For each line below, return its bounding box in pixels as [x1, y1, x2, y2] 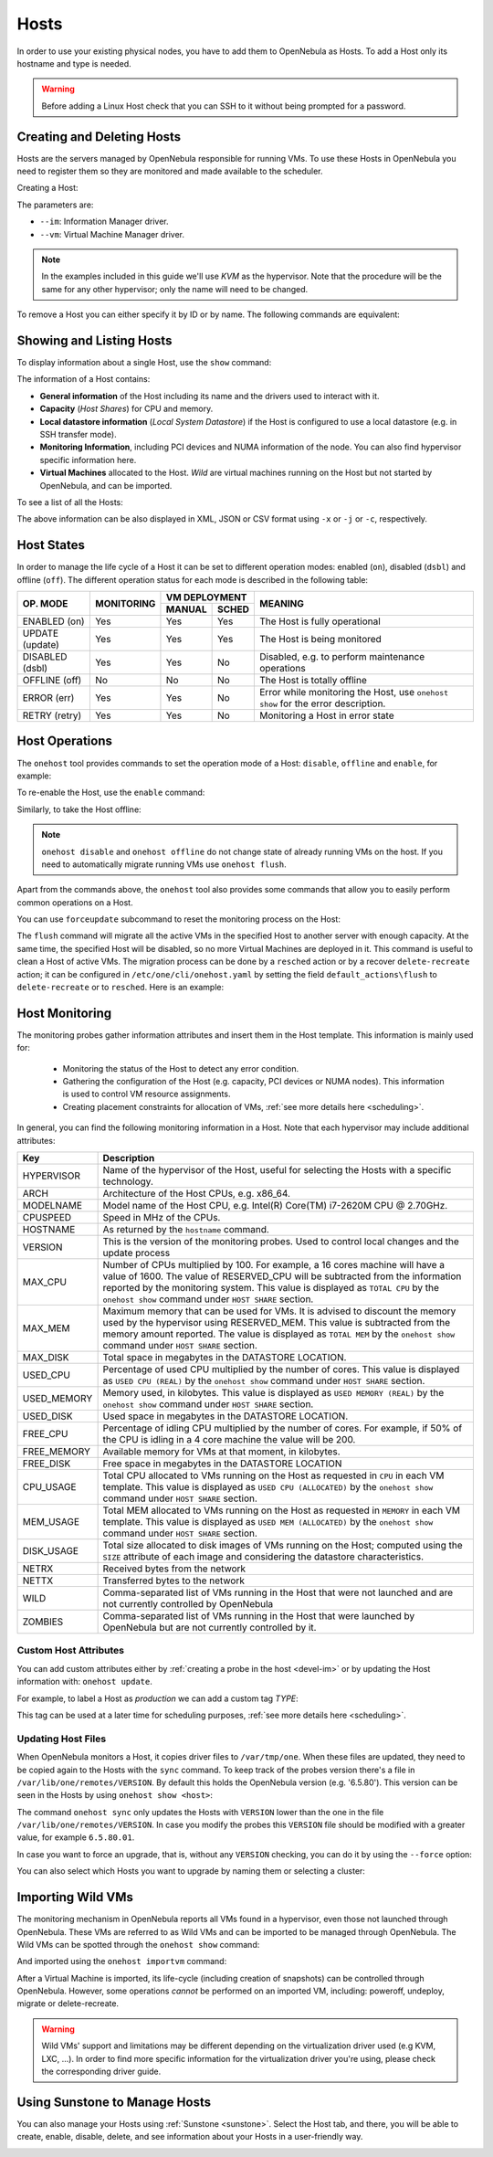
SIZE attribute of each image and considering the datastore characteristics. [102, 1550, 425, 1563]
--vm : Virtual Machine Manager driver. [39, 228, 184, 239]
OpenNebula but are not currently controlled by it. [102, 1622, 317, 1634]
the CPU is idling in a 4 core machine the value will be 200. [102, 1433, 356, 1446]
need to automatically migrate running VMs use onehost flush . [41, 859, 287, 870]
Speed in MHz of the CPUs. [102, 1211, 221, 1224]
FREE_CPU [22, 1428, 68, 1441]
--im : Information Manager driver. [39, 216, 169, 227]
